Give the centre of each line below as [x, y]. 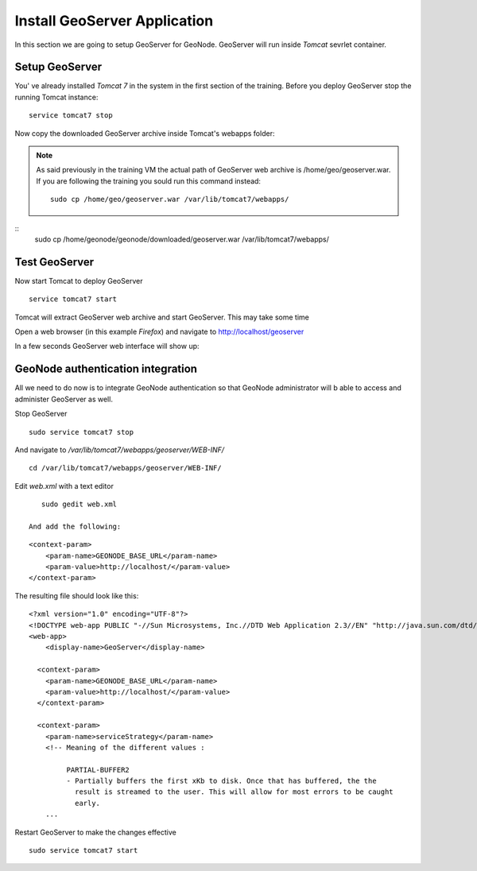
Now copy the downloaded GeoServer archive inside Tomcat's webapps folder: [145, 133]
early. [87, 803]
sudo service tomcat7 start [83, 851]
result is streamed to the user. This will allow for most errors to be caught [234, 792]
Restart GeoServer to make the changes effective [95, 832]
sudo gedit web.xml [79, 504]
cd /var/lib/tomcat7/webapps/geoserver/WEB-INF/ [125, 468]
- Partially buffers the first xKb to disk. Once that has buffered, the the [221, 781]
